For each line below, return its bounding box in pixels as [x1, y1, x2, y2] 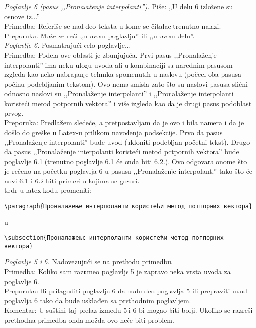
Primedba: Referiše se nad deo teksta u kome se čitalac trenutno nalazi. [4, 21, 221, 31]
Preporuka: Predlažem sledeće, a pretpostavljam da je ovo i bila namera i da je [4, 117, 244, 128]
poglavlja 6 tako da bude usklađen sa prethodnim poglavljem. [4, 295, 191, 305]
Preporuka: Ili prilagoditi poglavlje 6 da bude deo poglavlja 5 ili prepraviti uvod [4, 286, 247, 296]
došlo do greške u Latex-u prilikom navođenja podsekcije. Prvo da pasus [4, 127, 223, 137]
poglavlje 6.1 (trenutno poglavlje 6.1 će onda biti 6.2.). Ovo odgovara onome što [4, 156, 247, 166]
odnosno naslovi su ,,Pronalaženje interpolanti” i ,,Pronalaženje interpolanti [4, 88, 234, 99]
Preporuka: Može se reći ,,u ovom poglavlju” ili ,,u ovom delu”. [4, 30, 195, 40]
